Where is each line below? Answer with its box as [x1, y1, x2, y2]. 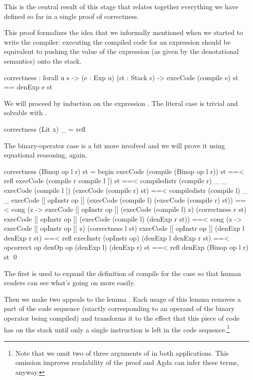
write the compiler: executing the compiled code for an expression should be [4, 36, 231, 47]
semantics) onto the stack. [4, 55, 82, 66]
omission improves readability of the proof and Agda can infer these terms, [15, 357, 239, 367]
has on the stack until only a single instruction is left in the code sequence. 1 [4, 323, 230, 334]
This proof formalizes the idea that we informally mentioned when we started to [4, 27, 243, 37]
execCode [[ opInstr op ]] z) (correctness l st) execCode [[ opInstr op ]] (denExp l [4, 223, 245, 233]
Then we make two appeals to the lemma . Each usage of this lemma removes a [4, 294, 241, 304]
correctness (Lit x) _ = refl [4, 123, 86, 134]
